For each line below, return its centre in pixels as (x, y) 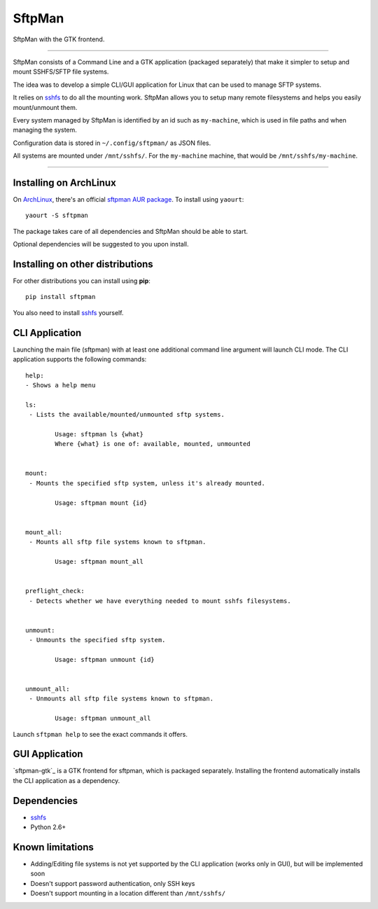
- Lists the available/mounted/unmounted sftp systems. (127, 415)
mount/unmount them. (45, 107)
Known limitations (53, 847)
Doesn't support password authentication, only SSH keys (113, 883)
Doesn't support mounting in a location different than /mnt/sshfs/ (128, 894)
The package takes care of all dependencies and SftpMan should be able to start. (131, 231)
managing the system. (45, 130)
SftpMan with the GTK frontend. (59, 39)
